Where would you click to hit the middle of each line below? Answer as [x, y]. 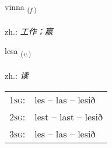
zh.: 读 [17, 75]
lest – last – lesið [69, 116]
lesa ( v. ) [18, 52]
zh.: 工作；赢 [29, 31]
